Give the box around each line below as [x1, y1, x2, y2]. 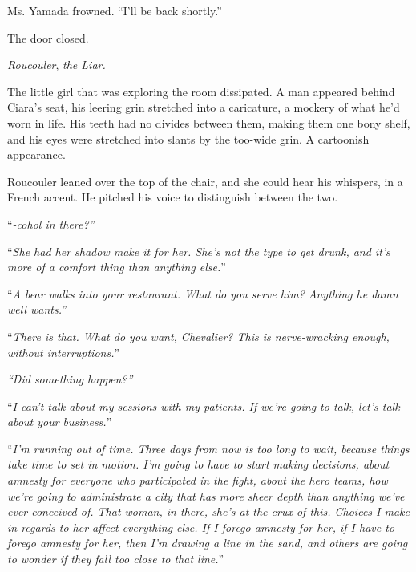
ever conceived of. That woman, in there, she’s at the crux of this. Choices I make [7, 503, 410, 520]
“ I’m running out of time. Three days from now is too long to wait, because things [7, 440, 410, 456]
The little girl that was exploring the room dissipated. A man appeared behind [7, 83, 395, 99]
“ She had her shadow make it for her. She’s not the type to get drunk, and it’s [7, 242, 390, 259]
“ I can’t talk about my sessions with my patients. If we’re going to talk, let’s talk [7, 397, 400, 414]
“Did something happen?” [7, 371, 133, 387]
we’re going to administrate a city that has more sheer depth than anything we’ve [7, 487, 405, 504]
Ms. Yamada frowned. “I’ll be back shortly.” [7, 2, 222, 18]
